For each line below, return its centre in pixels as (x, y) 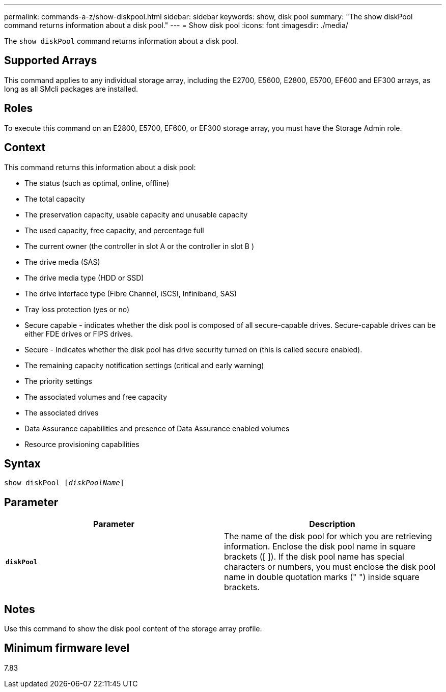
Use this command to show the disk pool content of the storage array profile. (133, 629)
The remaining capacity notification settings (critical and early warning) (144, 365)
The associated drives (62, 412)
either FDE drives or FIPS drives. (79, 334)
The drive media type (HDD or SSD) (84, 278)
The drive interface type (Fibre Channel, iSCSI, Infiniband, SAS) (131, 293)
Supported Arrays (51, 61)
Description (332, 524)
